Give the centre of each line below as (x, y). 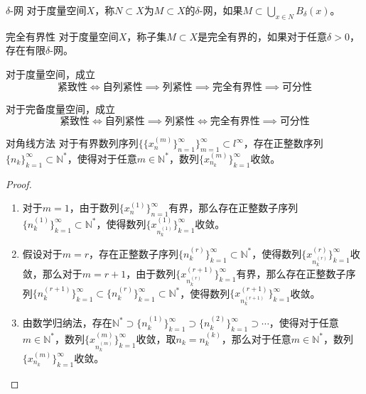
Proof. (19, 184)
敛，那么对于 (52, 273)
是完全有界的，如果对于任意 (263, 36)
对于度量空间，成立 (50, 73)
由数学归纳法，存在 (67, 323)
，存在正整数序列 (283, 143)
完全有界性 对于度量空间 (62, 36)
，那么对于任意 (256, 338)
